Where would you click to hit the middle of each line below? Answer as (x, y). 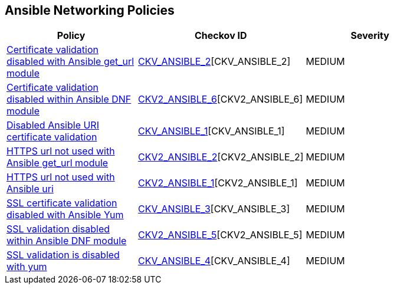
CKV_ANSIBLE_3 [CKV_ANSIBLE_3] (214, 209)
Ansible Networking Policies (90, 10)
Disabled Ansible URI (53, 125)
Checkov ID (221, 36)
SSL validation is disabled (63, 255)
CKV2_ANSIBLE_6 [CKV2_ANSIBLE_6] (221, 99)
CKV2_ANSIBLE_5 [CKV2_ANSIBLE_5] (220, 235)
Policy (71, 36)
